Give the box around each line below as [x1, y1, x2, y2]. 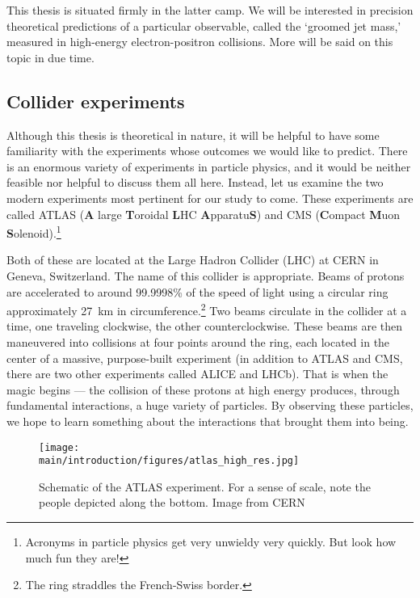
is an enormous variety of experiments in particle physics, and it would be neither [6, 158, 411, 175]
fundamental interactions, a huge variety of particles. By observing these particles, [6, 397, 414, 414]
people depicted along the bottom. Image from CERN [39, 494, 305, 511]
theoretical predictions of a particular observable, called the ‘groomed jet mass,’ [6, 17, 401, 34]
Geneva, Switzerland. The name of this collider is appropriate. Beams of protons [6, 267, 405, 284]
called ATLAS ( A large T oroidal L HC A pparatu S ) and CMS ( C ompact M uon [6, 205, 401, 222]
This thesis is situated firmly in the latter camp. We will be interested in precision [6, 2, 414, 18]
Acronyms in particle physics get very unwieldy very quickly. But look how [25, 533, 397, 550]
